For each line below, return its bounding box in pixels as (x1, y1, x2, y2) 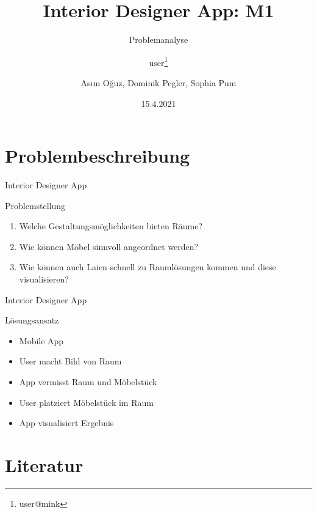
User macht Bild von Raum (19, 355, 122, 367)
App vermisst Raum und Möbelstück (19, 375, 157, 388)
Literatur (5, 452, 84, 477)
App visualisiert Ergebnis (19, 416, 114, 429)
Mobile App (19, 334, 64, 347)
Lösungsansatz (5, 314, 59, 327)
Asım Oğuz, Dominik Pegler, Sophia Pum (80, 76, 237, 89)
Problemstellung (5, 199, 66, 212)
